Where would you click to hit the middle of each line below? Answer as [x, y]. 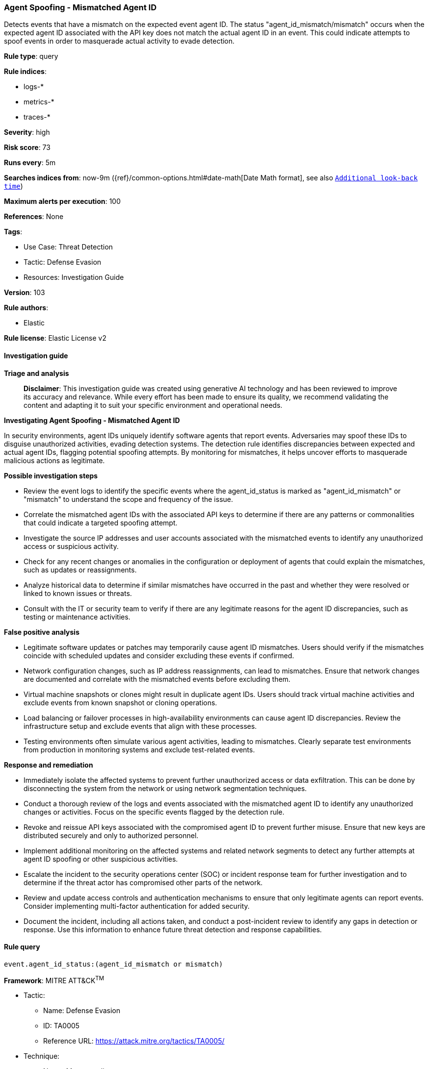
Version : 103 [25, 293]
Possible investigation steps [51, 475]
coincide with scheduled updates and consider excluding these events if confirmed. [159, 655]
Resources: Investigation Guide [74, 277]
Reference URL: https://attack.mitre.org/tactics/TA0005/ [134, 1041]
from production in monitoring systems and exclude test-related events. [139, 749]
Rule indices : [25, 72]
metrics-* [39, 102]
